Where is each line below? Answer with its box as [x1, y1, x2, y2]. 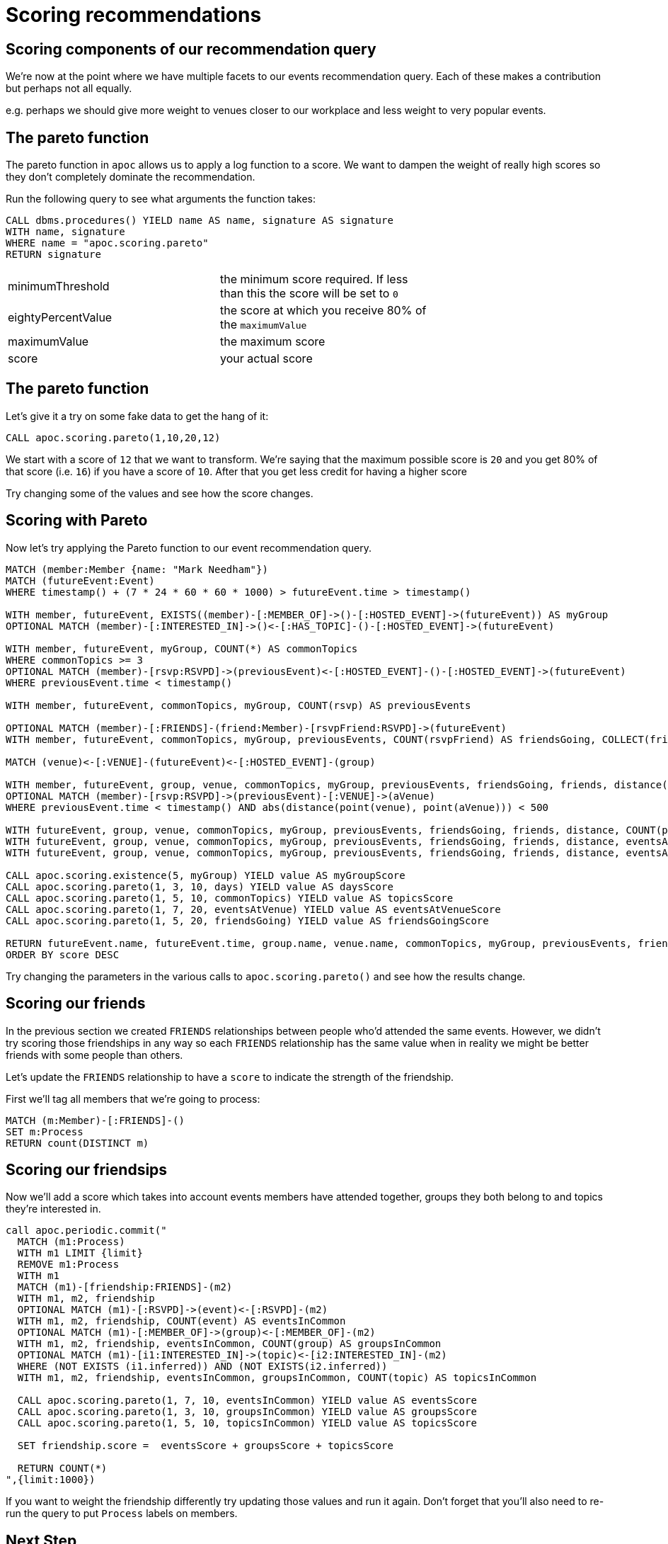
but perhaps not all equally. [6, 82, 132, 95]
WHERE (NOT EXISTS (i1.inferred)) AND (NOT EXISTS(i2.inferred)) [17, 1361, 388, 1373]
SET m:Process [6, 1125, 83, 1137]
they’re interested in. [6, 1203, 101, 1215]
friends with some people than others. [6, 1048, 183, 1061]
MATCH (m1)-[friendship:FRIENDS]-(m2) [17, 1281, 233, 1293]
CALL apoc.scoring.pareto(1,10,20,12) [6, 431, 221, 443]
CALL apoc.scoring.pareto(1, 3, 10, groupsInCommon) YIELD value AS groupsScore [17, 1406, 477, 1418]
